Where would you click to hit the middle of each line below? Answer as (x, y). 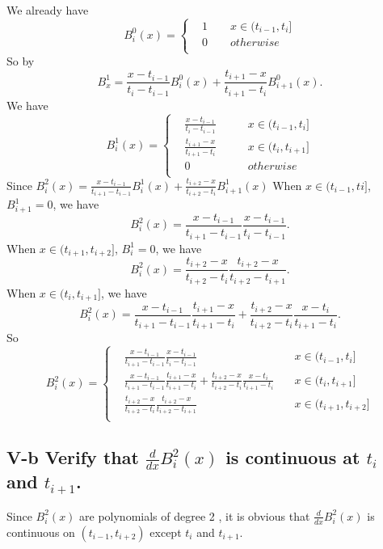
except (166, 532)
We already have (48, 10)
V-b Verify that (73, 457)
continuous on (41, 532)
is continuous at (293, 457)
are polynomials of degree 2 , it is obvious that (195, 515)
